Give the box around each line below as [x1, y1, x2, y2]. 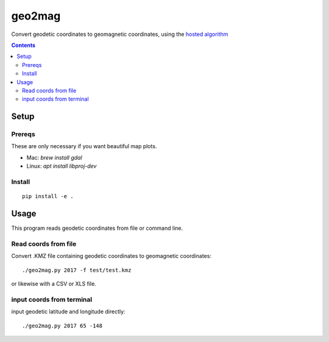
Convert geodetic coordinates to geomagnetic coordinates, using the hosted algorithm [11, 30, 228, 38]
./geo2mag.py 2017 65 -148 [22, 322, 103, 329]
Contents [11, 41, 36, 49]
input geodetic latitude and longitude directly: [11, 308, 126, 315]
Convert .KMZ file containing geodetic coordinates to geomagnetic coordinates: [11, 252, 211, 260]
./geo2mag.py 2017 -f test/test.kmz [22, 266, 132, 274]
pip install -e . [22, 193, 74, 200]
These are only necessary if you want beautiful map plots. [11, 143, 157, 150]
